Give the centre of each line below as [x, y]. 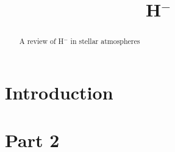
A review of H [41, 41]
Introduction [59, 92]
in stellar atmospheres [105, 41]
